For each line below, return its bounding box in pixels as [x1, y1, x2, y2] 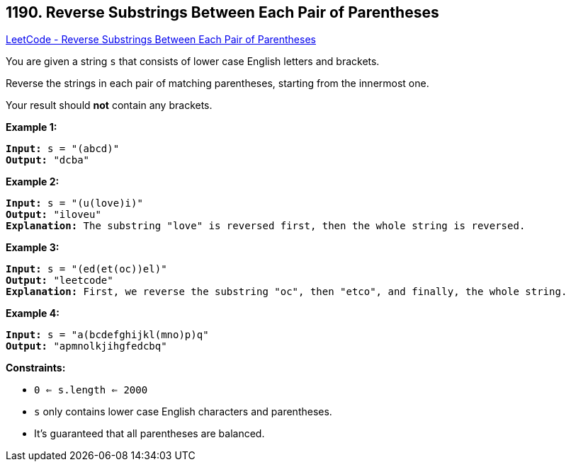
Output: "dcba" [6, 154, 90, 166]
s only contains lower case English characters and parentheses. [34, 405, 332, 418]
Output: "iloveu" [6, 209, 101, 221]
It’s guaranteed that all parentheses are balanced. [34, 427, 265, 440]
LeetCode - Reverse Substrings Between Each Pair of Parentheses [6, 33, 316, 46]
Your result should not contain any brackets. [6, 99, 213, 112]
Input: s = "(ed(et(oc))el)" [6, 263, 167, 275]
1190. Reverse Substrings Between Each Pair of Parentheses [6, 4, 439, 21]
